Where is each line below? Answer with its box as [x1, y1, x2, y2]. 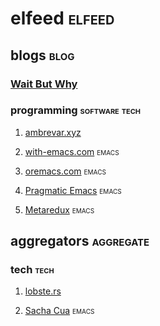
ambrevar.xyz [24, 126, 82, 138]
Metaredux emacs [24, 203, 95, 216]
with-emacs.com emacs [24, 145, 120, 157]
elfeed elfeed [10, 7, 115, 30]
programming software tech [10, 103, 142, 117]
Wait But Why [10, 77, 78, 91]
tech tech [10, 263, 55, 277]
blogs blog [10, 47, 75, 64]
